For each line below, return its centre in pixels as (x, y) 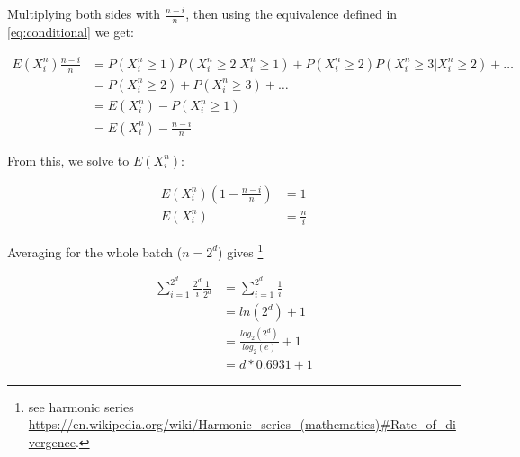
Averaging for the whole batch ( (95, 251)
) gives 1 (241, 250)
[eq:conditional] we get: (71, 31)
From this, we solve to (68, 160)
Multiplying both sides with (84, 13)
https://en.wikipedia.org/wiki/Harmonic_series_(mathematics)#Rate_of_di (242, 424)
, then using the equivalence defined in (291, 13)
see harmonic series (81, 406)
